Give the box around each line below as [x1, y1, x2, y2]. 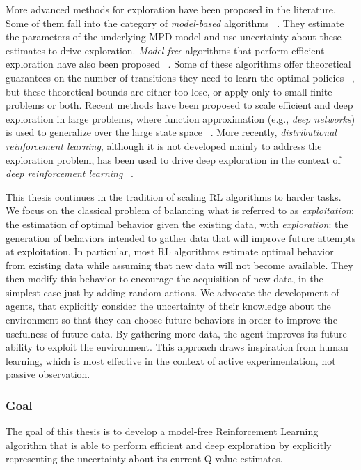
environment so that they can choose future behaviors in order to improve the [6, 312, 337, 327]
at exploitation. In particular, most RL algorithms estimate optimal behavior [6, 244, 334, 259]
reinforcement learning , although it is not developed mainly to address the [6, 138, 322, 153]
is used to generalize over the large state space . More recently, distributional [6, 125, 337, 139]
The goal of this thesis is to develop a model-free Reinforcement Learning [6, 424, 319, 439]
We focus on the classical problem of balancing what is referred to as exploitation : [6, 203, 354, 218]
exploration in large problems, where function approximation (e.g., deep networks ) [6, 111, 355, 126]
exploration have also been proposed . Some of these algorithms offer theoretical [6, 56, 351, 71]
